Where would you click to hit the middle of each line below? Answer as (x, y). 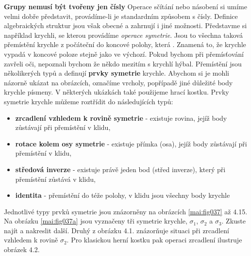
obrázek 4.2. (22, 249)
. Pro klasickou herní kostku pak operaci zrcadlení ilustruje (154, 240)
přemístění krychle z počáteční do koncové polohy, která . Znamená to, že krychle (125, 44)
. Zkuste (234, 221)
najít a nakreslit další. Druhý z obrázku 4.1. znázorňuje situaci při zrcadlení (117, 230)
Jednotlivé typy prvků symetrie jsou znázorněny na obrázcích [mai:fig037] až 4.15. (126, 211)
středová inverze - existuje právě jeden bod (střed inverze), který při (120, 169)
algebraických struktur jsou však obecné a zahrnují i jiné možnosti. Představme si (125, 25)
